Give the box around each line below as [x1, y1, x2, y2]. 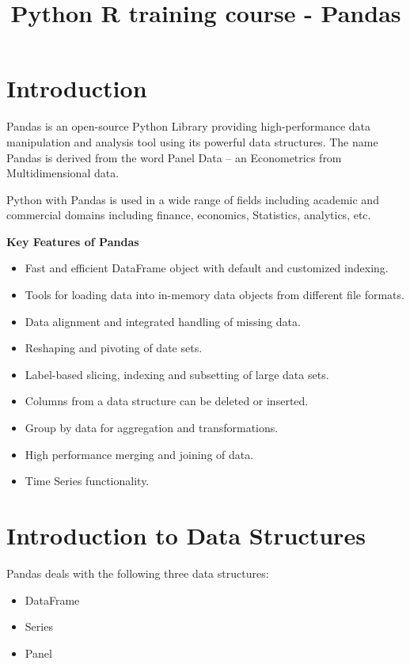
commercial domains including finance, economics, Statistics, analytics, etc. [6, 207, 371, 223]
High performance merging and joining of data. [25, 446, 254, 462]
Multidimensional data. [6, 165, 120, 181]
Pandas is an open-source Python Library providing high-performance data [6, 118, 371, 135]
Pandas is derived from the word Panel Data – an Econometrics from [6, 149, 342, 165]
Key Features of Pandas [6, 233, 139, 249]
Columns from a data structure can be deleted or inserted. [25, 393, 309, 409]
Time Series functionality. [25, 472, 150, 489]
